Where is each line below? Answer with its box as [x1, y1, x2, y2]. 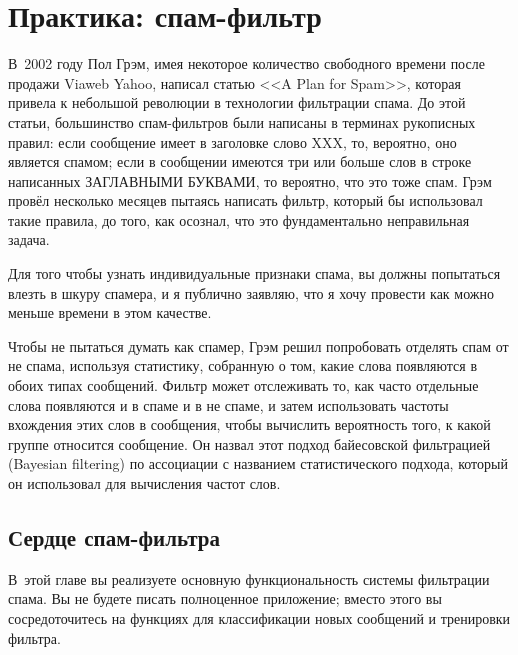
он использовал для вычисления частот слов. [8, 473, 281, 493]
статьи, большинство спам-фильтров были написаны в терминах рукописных [8, 111, 476, 132]
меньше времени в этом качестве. [8, 302, 212, 323]
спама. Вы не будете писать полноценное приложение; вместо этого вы [8, 588, 442, 609]
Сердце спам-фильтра [8, 521, 220, 552]
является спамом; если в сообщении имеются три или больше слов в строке [8, 151, 472, 172]
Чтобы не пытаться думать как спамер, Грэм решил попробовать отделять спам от [8, 335, 509, 356]
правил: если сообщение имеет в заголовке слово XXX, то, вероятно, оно [8, 131, 457, 152]
